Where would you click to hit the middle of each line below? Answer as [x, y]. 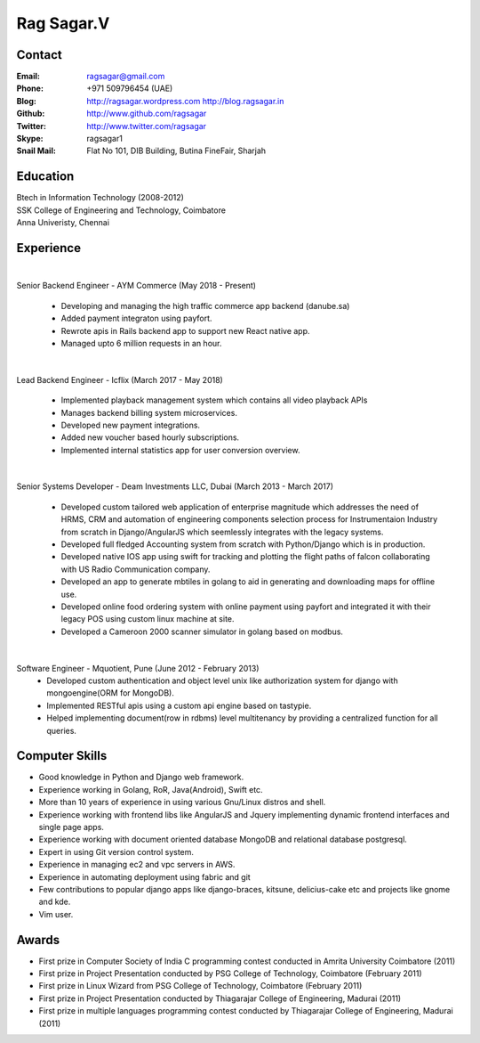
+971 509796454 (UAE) [130, 88]
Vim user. [56, 914]
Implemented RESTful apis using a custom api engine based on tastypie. [179, 705]
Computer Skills [62, 756]
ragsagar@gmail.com [126, 77]
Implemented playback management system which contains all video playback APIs [214, 400]
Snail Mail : [36, 151]
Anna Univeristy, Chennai [63, 223]
